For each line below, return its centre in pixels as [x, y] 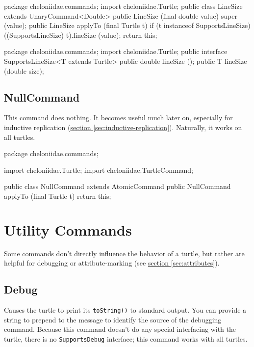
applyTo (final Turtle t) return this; [58, 196]
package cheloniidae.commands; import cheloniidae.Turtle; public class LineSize [123, 6]
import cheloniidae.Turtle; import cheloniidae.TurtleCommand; [99, 170]
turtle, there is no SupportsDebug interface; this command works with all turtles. [126, 338]
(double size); [24, 70]
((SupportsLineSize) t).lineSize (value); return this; [81, 35]
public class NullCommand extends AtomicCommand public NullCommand [117, 186]
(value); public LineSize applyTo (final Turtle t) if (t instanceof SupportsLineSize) [127, 25]
